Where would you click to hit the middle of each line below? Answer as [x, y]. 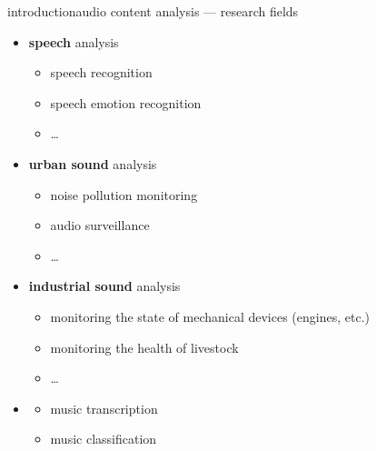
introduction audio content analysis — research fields [153, 11]
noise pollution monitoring [124, 194]
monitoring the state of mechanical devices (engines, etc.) [210, 316]
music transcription [104, 408]
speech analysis [74, 41]
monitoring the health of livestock [144, 347]
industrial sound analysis [104, 286]
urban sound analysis [93, 163]
